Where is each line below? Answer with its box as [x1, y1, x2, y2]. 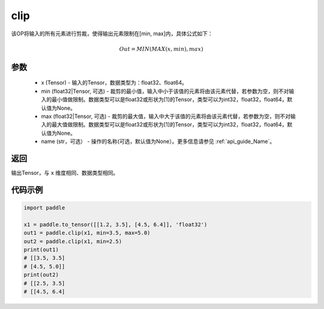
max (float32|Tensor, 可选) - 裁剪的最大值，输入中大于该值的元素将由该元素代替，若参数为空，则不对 [41, 113, 291, 120]
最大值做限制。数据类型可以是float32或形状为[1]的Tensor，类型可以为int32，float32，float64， [51, 121, 287, 128]
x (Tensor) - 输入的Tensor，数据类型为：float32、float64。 [41, 79, 187, 86]
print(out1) [23, 246, 59, 253]
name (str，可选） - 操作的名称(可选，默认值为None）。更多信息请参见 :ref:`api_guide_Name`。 [41, 138, 275, 145]
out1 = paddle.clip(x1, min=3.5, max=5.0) [23, 229, 151, 237]
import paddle [23, 204, 65, 211]
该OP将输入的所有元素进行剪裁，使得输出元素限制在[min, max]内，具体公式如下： [11, 30, 213, 37]
